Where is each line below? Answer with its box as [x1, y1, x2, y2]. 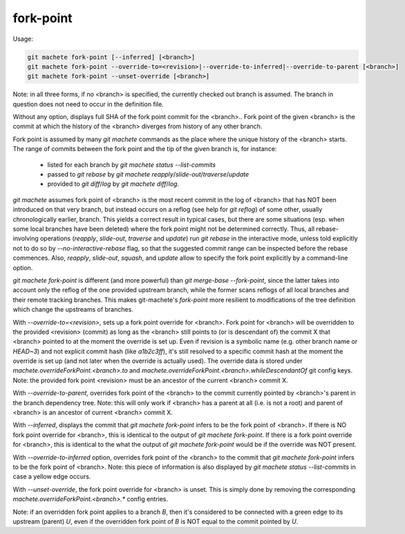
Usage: [12, 35, 34, 43]
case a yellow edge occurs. [12, 472, 91, 481]
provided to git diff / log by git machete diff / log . [47, 180, 180, 188]
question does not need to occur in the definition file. [12, 100, 164, 108]
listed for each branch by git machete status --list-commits [47, 160, 216, 169]
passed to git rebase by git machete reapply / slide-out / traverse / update [47, 170, 249, 179]
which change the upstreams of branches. [12, 305, 134, 314]
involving [12, 234, 39, 242]
